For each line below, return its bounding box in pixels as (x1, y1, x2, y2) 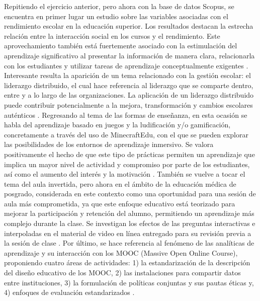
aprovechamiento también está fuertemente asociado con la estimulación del (4, 40, 237, 51)
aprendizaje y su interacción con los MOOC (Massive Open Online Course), (4, 247, 238, 258)
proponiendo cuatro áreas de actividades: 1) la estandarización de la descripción (4, 257, 250, 268)
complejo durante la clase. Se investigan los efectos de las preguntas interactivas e (4, 218, 255, 229)
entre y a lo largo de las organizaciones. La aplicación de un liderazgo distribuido (4, 90, 254, 100)
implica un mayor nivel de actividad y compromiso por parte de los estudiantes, (4, 159, 250, 169)
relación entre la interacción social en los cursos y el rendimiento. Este (4, 30, 220, 41)
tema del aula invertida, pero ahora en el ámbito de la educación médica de (4, 178, 236, 189)
